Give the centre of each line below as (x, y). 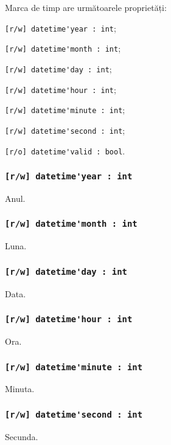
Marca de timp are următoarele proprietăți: (86, 7)
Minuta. (20, 389)
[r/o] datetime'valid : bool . (65, 150)
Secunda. (22, 436)
